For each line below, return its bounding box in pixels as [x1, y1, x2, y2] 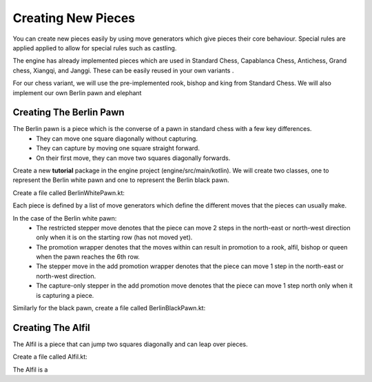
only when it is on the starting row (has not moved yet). [36, 233, 193, 241]
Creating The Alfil [12, 321, 91, 334]
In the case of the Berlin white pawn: [12, 214, 117, 222]
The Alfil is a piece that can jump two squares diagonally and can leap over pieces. [12, 340, 248, 348]
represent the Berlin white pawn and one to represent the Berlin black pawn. [12, 176, 230, 184]
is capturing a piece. [36, 291, 94, 299]
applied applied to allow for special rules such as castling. [12, 43, 177, 52]
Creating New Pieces [12, 10, 136, 26]
